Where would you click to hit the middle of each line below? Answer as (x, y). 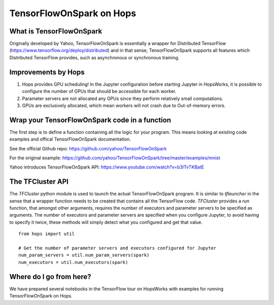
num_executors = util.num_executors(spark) (73, 262)
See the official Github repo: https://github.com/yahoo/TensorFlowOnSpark (88, 148)
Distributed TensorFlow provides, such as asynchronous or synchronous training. (94, 57)
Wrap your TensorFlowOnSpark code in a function (90, 120)
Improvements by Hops (47, 72)
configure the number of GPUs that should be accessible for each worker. (99, 91)
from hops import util (47, 234)
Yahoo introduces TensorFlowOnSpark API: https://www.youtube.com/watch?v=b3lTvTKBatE (107, 167)
